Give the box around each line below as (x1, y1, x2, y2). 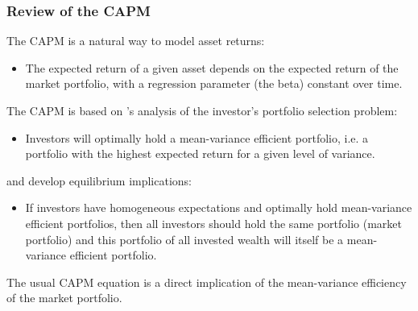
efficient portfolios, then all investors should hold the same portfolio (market (25, 214, 403, 231)
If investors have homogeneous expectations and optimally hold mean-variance (25, 199, 412, 216)
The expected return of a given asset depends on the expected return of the (25, 59, 399, 76)
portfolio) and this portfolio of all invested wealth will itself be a (25, 230, 344, 247)
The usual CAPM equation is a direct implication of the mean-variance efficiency (6, 273, 407, 290)
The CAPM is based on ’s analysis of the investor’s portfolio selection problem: (6, 102, 398, 118)
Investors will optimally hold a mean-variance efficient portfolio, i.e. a (25, 129, 369, 146)
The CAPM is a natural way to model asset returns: (6, 32, 265, 49)
